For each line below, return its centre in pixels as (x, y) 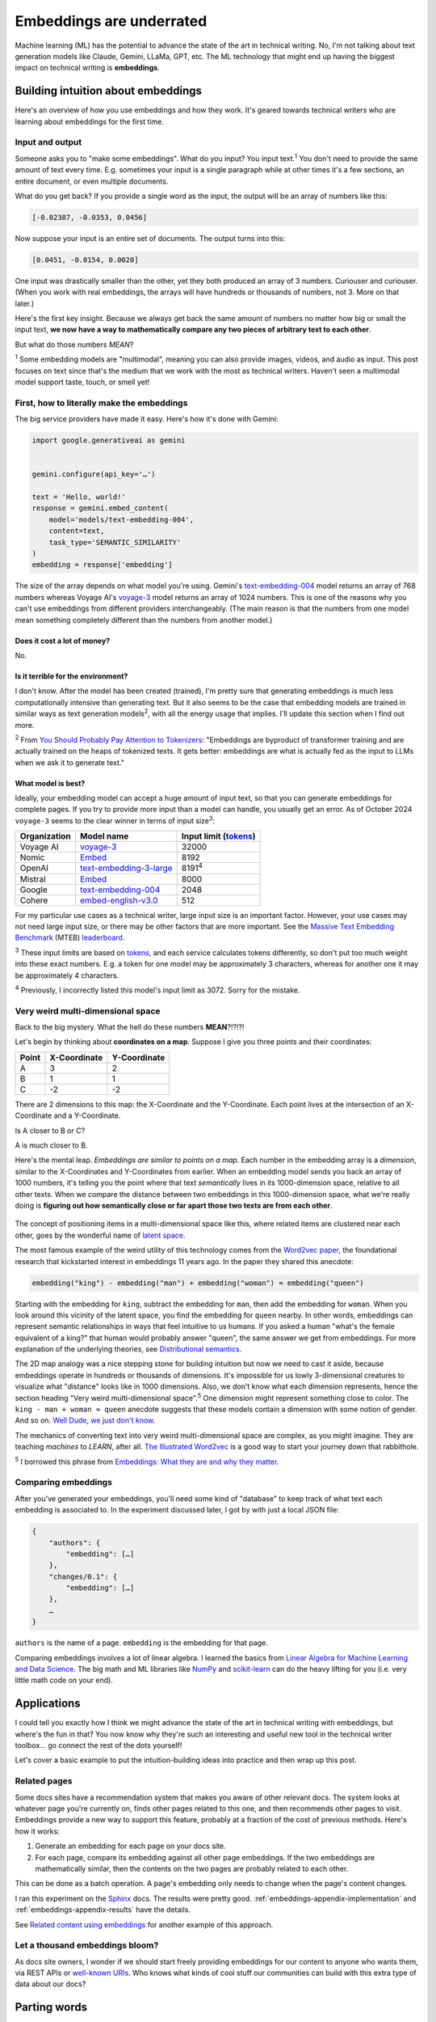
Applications (48, 1704)
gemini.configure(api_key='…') (94, 474)
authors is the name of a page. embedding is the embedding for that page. (141, 1643)
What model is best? (50, 783)
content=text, (77, 531)
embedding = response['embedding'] (102, 565)
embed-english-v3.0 (119, 900)
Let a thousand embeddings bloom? (87, 1945)
